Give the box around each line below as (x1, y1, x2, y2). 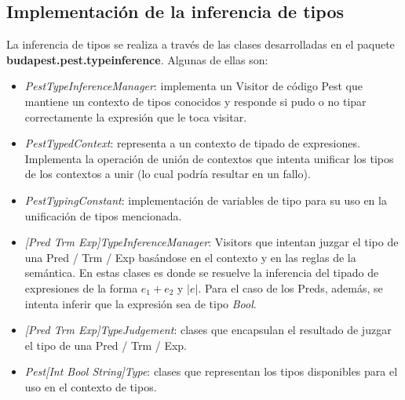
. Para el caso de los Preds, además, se (198, 279, 383, 296)
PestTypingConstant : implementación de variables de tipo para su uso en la (24, 191, 387, 208)
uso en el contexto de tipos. (24, 378, 157, 395)
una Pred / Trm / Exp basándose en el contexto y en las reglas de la (24, 249, 356, 265)
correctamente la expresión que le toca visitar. (24, 108, 247, 125)
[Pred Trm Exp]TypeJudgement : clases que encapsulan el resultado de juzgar (24, 322, 392, 338)
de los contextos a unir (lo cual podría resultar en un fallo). (24, 165, 311, 182)
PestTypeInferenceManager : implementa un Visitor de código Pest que (24, 78, 363, 94)
